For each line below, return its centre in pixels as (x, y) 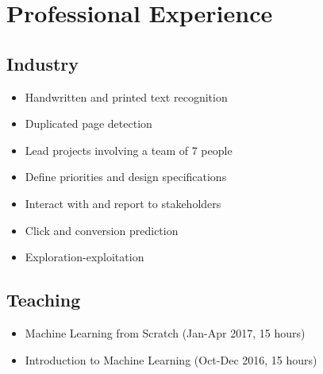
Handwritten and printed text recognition (126, 96)
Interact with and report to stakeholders (123, 203)
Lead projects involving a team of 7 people (129, 150)
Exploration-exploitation (85, 257)
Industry (43, 63)
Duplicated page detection (88, 123)
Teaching (44, 300)
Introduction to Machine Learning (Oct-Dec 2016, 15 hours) (171, 359)
